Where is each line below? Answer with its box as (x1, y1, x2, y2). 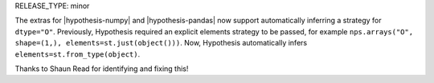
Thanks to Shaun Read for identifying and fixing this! (14, 64, 189, 73)
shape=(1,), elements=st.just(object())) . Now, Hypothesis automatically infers (14, 38, 308, 48)
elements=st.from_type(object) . (14, 49, 141, 59)
